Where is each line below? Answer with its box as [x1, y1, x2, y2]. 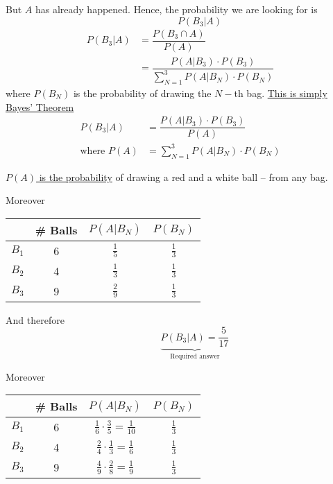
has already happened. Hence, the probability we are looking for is [35, 2, 318, 16]
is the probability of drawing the [73, 85, 212, 100]
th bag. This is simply [234, 85, 327, 100]
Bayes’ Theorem [6, 99, 74, 114]
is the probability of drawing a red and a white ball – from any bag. [39, 169, 328, 184]
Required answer [170, 353, 220, 361]
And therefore [6, 312, 65, 327]
